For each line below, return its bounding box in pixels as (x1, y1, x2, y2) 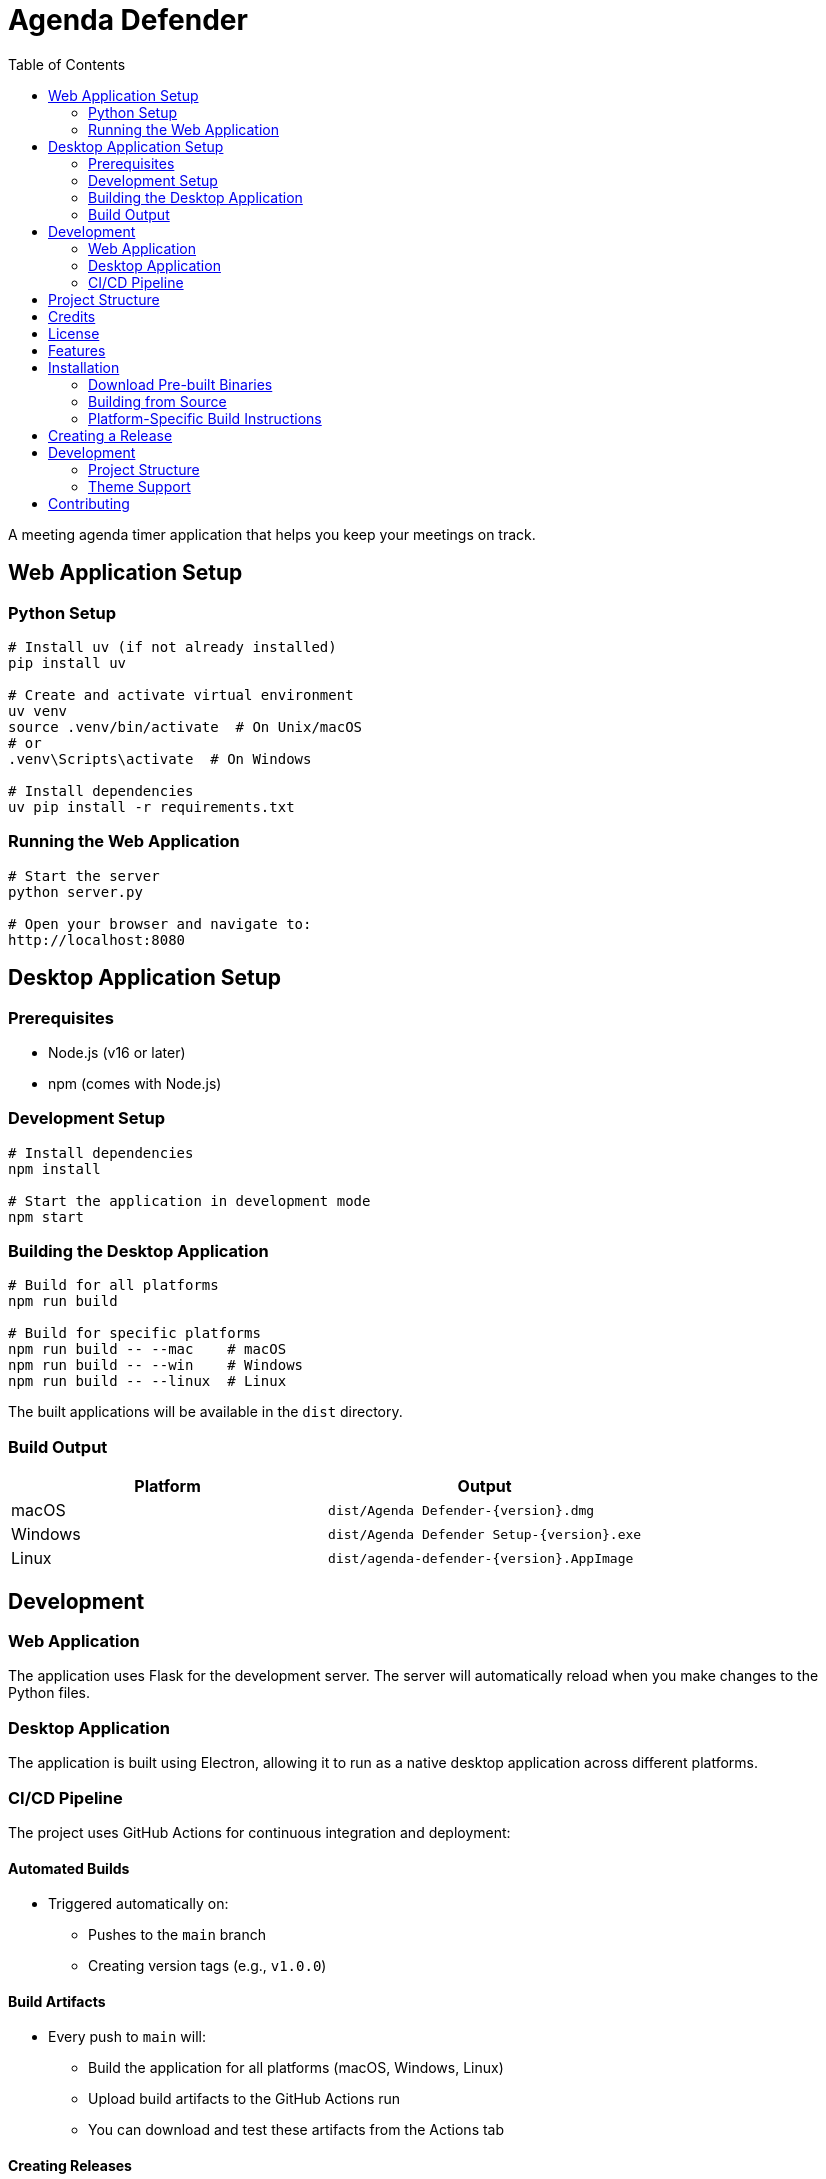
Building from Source (88, 392, 227, 410)
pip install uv (8, 654, 127, 671)
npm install (8, 1160, 101, 1177)
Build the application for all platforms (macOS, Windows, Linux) (88, 2059, 504, 2077)
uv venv (8, 702, 68, 719)
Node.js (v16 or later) (48, 1043, 186, 1061)
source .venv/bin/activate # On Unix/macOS (8, 718, 363, 735)
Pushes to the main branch (88, 1926, 267, 1944)
